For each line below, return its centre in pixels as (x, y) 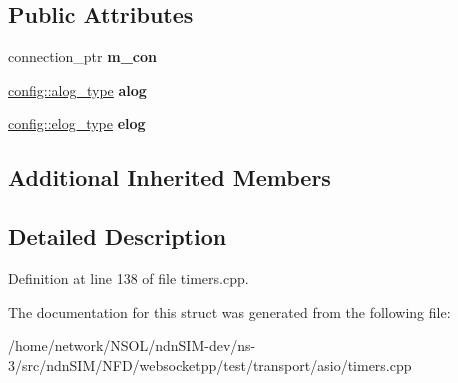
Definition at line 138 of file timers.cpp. (128, 277)
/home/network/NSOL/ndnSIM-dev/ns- (132, 345)
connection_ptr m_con (82, 56)
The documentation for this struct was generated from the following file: (229, 311)
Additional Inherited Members (169, 177)
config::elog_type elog (77, 123)
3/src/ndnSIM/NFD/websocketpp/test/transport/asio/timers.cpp (210, 364)
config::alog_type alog (77, 89)
